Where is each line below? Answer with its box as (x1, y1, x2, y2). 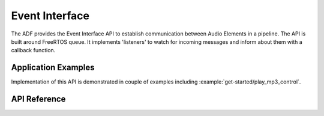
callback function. (11, 47, 56, 54)
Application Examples (11, 63, 95, 73)
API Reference (11, 94, 66, 105)
